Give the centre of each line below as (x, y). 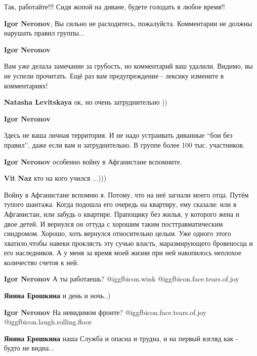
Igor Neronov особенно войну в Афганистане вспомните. (93, 161)
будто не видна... (29, 348)
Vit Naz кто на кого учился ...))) (55, 178)
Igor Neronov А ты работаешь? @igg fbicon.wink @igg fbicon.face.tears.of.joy (122, 279)
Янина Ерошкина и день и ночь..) (57, 296)
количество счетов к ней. (42, 262)
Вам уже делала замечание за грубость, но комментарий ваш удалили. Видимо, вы (128, 66)
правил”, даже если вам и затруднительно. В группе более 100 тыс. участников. (124, 144)
